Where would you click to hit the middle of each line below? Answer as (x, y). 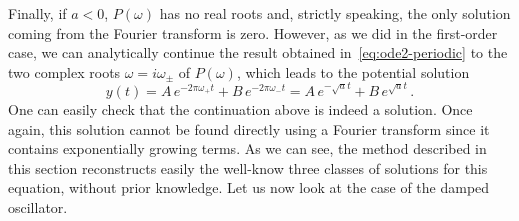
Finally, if (37, 13)
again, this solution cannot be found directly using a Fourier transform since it (249, 128)
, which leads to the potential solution (353, 71)
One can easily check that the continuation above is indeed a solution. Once (240, 109)
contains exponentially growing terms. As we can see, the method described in (247, 148)
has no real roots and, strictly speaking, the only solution (335, 13)
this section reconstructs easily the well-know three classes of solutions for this (248, 167)
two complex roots (64, 71)
